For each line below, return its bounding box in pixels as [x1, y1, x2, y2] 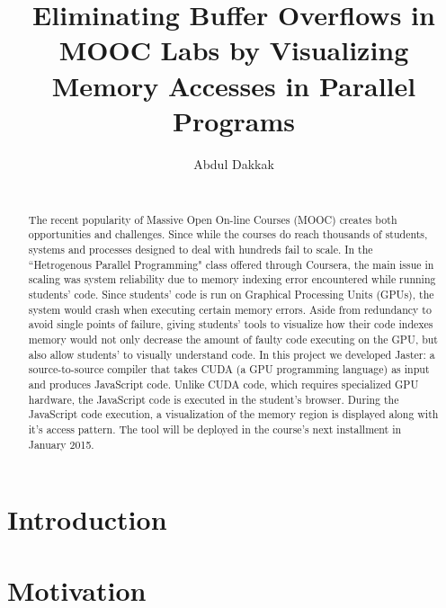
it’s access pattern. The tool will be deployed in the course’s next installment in [28, 421, 402, 436]
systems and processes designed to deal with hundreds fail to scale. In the [28, 241, 373, 256]
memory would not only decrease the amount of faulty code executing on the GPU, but [28, 331, 438, 346]
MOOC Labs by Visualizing [58, 31, 409, 68]
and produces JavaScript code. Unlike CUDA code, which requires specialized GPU [28, 376, 419, 391]
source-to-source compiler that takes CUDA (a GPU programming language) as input [28, 362, 430, 377]
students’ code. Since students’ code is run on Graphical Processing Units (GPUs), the [28, 286, 434, 301]
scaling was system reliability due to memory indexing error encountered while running [28, 272, 436, 287]
